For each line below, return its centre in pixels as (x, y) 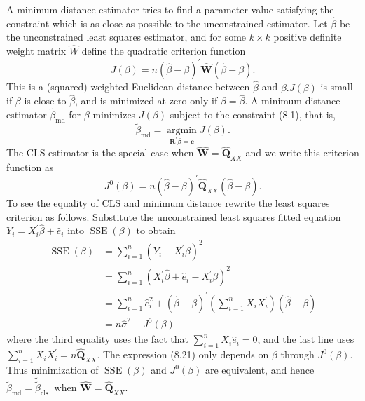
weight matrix (36, 51)
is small (337, 87)
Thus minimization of (53, 370)
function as (30, 166)
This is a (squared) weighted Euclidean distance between (128, 87)
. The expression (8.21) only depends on (183, 354)
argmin (182, 131)
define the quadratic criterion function (164, 51)
